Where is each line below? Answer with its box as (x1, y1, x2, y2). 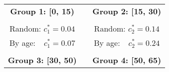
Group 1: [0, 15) (10, 5, 74, 17)
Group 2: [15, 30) (92, 5, 162, 17)
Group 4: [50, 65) (92, 54, 162, 66)
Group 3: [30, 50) (8, 54, 77, 66)
